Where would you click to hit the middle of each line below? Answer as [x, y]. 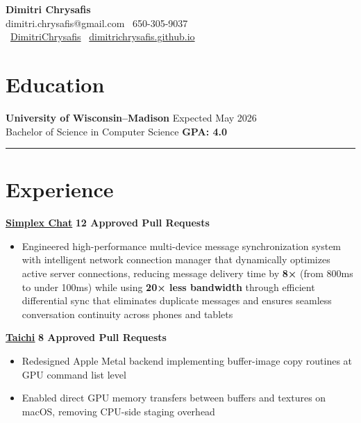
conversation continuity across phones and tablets [127, 314]
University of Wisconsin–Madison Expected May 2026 [131, 117]
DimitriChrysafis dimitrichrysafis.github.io [103, 36]
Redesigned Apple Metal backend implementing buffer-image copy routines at [187, 360]
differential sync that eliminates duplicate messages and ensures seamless [177, 300]
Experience [60, 189]
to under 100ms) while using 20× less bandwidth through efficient [168, 287]
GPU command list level [74, 374]
